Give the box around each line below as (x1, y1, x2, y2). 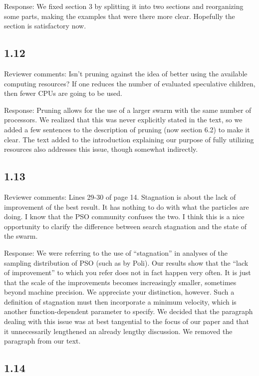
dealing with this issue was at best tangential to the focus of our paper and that (4, 316, 249, 327)
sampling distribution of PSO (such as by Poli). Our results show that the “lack (4, 257, 249, 268)
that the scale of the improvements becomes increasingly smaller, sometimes (4, 277, 237, 287)
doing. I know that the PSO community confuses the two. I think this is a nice (4, 211, 245, 222)
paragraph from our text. (4, 336, 81, 346)
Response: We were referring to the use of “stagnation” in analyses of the (4, 247, 228, 258)
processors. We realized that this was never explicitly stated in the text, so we (4, 114, 243, 125)
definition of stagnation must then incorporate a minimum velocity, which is (4, 296, 237, 307)
